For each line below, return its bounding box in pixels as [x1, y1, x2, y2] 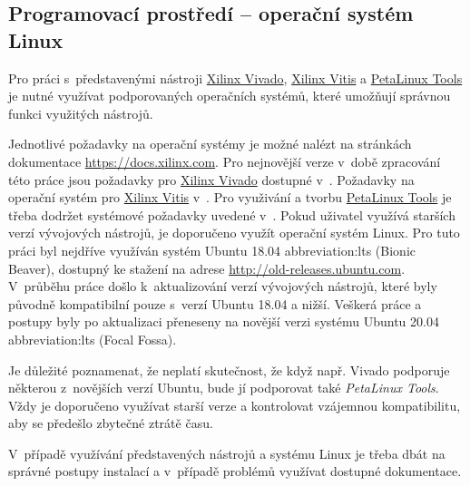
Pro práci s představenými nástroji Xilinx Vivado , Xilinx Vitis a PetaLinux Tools [8, 68, 463, 87]
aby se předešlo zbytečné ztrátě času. [8, 413, 213, 433]
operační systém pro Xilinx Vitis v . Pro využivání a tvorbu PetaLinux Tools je [8, 188, 452, 207]
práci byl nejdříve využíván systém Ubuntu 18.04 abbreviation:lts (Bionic [8, 240, 416, 259]
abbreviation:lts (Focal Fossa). [8, 329, 177, 348]
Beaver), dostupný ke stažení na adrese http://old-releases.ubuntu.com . [8, 258, 406, 277]
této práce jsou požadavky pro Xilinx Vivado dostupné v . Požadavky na [8, 170, 415, 189]
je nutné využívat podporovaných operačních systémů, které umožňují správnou [8, 86, 451, 105]
